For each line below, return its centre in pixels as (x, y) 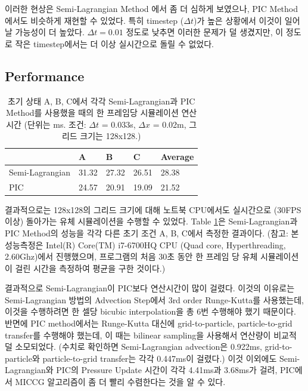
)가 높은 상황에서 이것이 (238, 20)
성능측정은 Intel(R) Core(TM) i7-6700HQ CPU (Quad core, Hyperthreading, (145, 244)
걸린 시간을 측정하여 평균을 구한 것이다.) (90, 268)
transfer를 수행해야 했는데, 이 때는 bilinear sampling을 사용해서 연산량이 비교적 (151, 335)
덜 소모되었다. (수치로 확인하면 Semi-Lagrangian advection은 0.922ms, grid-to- (149, 347)
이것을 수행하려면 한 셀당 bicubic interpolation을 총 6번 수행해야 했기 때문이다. (150, 311)
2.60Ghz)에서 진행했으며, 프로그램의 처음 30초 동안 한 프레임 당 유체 (131, 256)
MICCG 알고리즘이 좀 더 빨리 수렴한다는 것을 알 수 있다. (120, 382)
